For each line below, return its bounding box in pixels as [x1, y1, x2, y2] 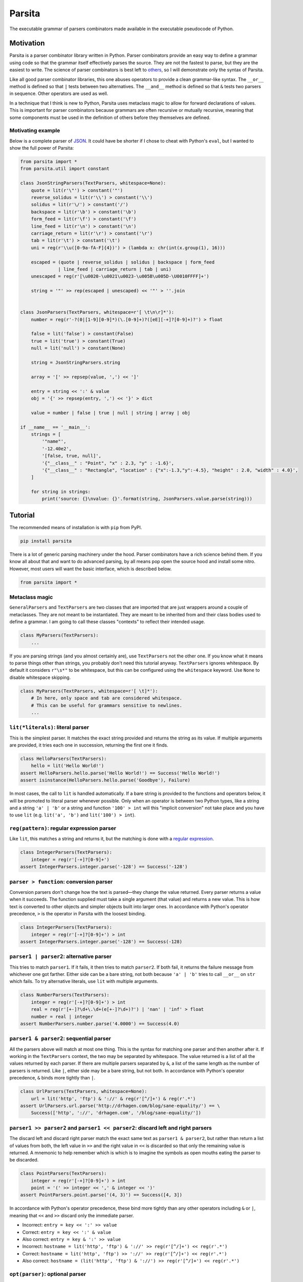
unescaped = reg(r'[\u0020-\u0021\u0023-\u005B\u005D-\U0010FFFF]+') [31, 273, 209, 279]
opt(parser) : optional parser [9, 1270, 86, 1277]
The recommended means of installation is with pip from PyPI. [9, 524, 142, 530]
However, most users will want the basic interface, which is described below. [9, 566, 172, 572]
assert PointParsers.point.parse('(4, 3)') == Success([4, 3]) [20, 1192, 183, 1198]
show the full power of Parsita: [9, 145, 74, 151]
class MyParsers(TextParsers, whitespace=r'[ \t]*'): [20, 688, 158, 694]
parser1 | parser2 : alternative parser [9, 953, 112, 960]
